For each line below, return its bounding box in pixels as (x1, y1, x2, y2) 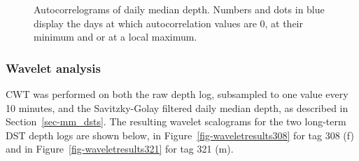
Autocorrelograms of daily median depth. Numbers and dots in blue (34, 2, 325, 16)
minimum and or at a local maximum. (34, 29, 197, 44)
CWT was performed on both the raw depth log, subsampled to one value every (6, 87, 349, 101)
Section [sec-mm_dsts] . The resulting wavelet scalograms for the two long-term (6, 114, 346, 129)
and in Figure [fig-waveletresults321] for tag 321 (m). (6, 141, 234, 156)
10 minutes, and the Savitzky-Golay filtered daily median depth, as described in (6, 100, 349, 115)
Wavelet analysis (6, 59, 101, 76)
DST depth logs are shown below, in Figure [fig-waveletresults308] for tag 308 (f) (6, 127, 354, 142)
